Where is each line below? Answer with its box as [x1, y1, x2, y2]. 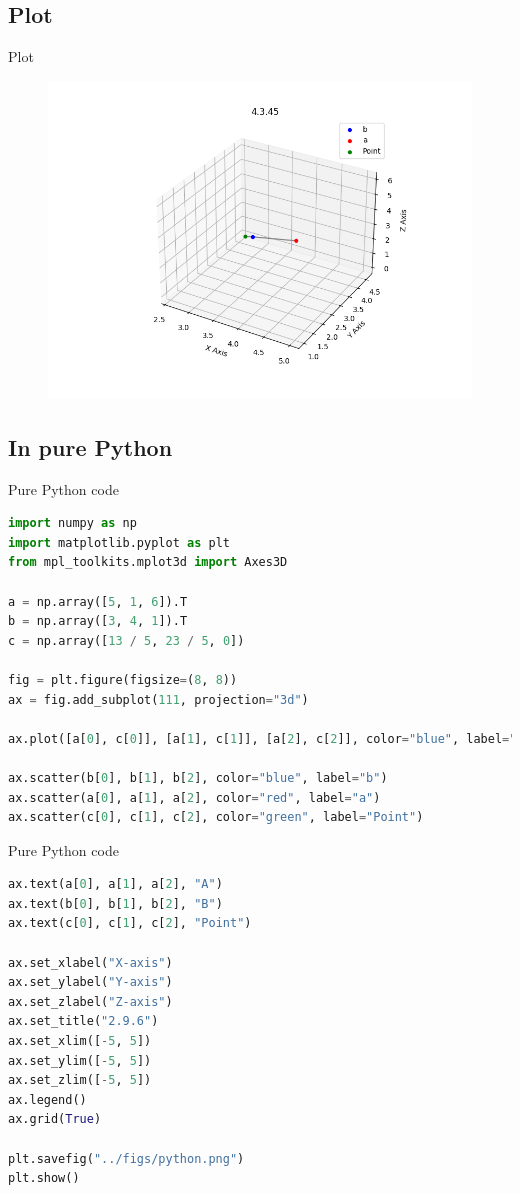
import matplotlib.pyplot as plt [8, 535, 230, 550]
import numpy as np [8, 516, 137, 531]
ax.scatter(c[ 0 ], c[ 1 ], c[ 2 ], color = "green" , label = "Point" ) [8, 810, 424, 825]
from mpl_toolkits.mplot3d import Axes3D [8, 555, 288, 570]
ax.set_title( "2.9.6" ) [8, 1014, 159, 1029]
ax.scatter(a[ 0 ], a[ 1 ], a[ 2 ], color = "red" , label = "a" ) [8, 790, 381, 805]
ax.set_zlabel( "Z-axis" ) [8, 994, 173, 1009]
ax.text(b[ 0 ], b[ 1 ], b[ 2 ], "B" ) [8, 896, 223, 911]
